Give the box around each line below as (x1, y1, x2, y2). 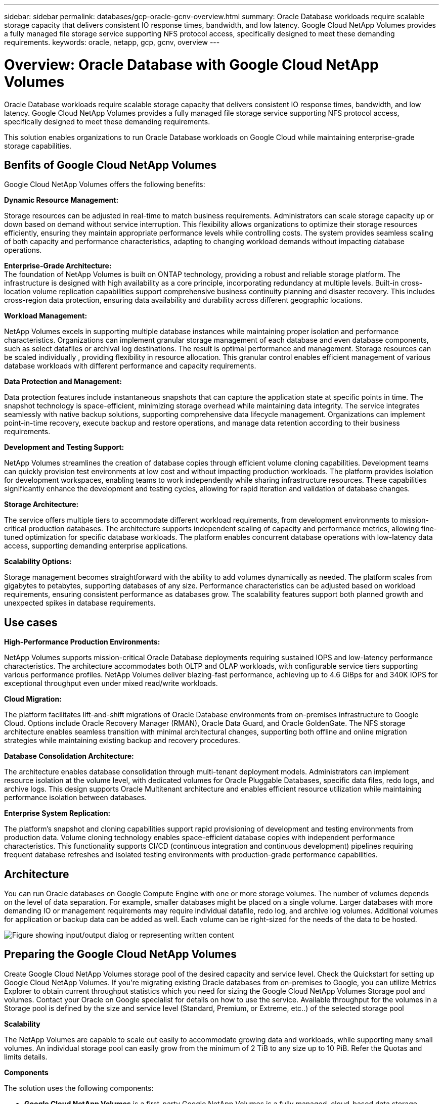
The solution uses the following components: (4, 1083, 154, 1092)
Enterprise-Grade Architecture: (4, 261, 112, 270)
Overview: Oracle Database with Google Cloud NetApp (4, 56, 379, 73)
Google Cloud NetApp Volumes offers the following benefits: (4, 180, 205, 189)
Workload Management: (4, 311, 87, 320)
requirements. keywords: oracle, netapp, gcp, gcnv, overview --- (4, 38, 220, 47)
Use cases (4, 616, 58, 629)
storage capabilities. (4, 141, 71, 150)
